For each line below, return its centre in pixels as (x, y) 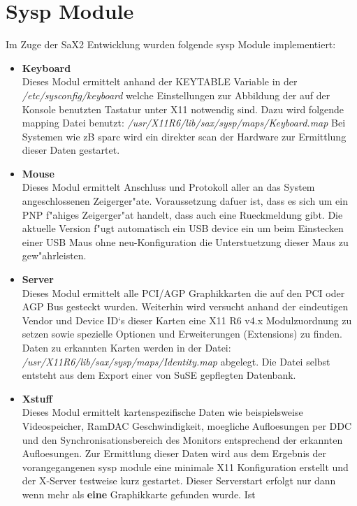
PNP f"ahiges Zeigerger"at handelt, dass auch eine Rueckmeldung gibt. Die (182, 214)
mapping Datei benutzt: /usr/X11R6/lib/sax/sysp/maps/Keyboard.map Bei (184, 123)
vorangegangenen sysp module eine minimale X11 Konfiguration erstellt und (185, 467)
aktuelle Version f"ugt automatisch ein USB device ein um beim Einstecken (183, 228)
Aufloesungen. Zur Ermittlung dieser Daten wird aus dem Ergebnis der (174, 453)
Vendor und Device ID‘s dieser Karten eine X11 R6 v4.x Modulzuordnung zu (187, 320)
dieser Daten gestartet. (71, 150)
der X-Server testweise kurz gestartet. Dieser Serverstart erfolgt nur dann (179, 480)
